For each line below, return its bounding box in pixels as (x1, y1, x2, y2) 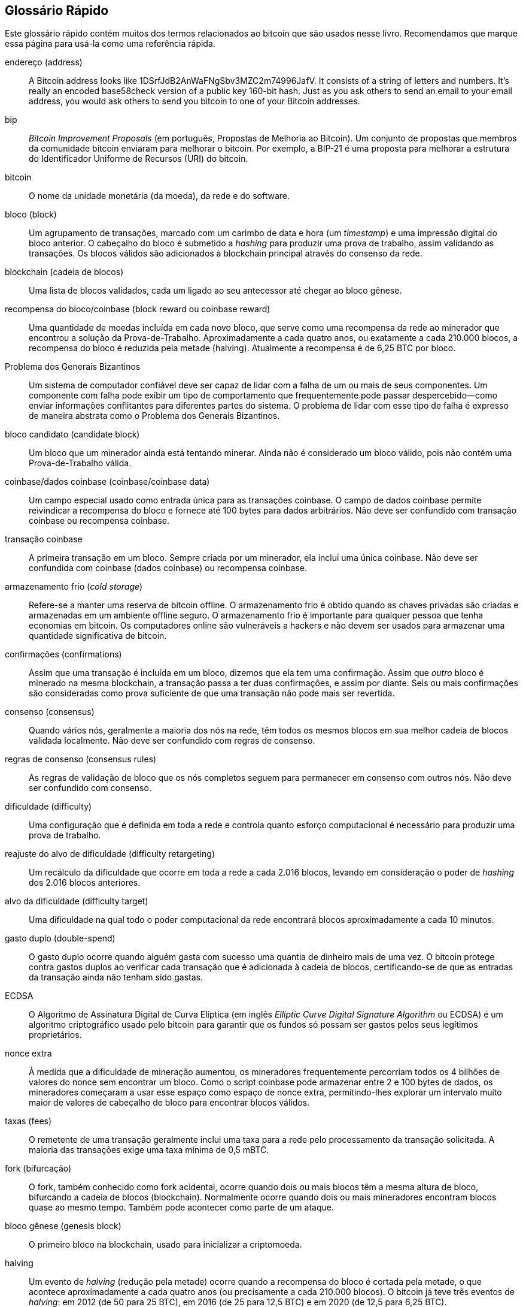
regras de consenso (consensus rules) (5, 754, 157, 765)
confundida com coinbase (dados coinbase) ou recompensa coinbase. (29, 563, 308, 573)
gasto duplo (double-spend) (5, 933, 115, 944)
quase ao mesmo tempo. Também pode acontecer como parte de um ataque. (29, 1202, 334, 1213)
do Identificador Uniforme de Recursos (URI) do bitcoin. (29, 153, 248, 164)
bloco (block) (5, 209, 57, 220)
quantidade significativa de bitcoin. (29, 630, 167, 641)
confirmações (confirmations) (5, 649, 122, 660)
